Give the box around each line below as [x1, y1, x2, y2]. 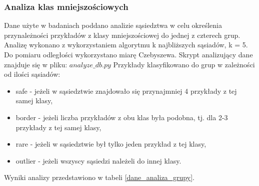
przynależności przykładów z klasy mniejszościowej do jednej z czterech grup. [4, 29, 240, 40]
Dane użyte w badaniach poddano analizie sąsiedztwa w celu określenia [4, 20, 222, 30]
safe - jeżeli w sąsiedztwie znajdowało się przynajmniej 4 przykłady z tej [15, 85, 237, 96]
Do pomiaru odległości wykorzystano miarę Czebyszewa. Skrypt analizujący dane [4, 49, 253, 59]
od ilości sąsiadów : [4, 69, 60, 79]
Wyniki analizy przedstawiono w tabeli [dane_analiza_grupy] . [4, 172, 194, 183]
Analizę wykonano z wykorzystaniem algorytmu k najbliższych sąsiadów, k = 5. [4, 39, 248, 50]
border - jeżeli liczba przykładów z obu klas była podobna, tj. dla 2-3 [15, 112, 228, 122]
